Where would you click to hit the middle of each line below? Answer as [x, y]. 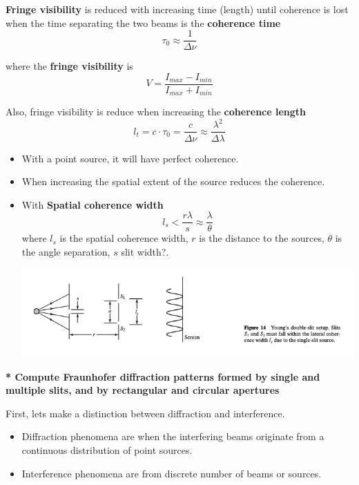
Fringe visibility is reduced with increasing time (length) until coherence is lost [177, 9]
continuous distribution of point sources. [107, 449]
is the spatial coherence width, [124, 238]
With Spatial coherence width [93, 204]
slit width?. [145, 251]
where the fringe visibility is [69, 66]
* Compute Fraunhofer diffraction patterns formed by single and [163, 376]
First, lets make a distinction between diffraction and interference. [145, 413]
